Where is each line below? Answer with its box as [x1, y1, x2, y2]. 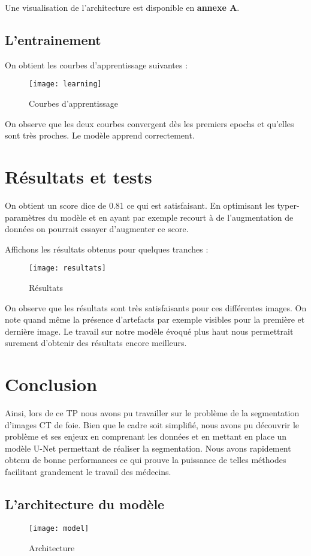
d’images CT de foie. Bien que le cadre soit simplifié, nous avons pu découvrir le [5, 418, 300, 431]
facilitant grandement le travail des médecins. [5, 465, 171, 478]
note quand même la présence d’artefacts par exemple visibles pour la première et [5, 313, 305, 326]
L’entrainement [5, 30, 101, 49]
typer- [277, 199, 300, 211]
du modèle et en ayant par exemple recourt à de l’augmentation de [48, 211, 294, 223]
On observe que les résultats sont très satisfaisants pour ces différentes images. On [5, 301, 307, 314]
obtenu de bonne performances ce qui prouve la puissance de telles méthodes [5, 453, 286, 466]
